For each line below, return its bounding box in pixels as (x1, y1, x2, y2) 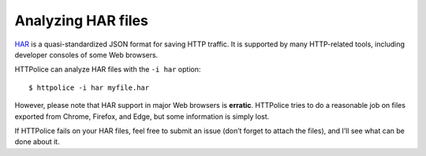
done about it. (14, 137, 60, 147)
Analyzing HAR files (14, 12, 149, 29)
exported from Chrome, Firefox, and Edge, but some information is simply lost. (14, 111, 270, 121)
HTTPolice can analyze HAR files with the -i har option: (14, 65, 201, 74)
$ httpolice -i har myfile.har (28, 83, 150, 92)
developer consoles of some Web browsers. (14, 50, 159, 59)
